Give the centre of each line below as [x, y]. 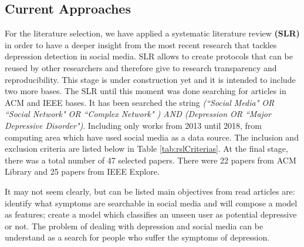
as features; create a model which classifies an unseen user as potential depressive [151, 214]
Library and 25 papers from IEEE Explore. [82, 171]
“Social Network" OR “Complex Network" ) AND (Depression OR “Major [138, 114]
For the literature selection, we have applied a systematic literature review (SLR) [152, 33]
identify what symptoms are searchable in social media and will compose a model [151, 203]
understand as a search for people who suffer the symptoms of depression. [137, 237]
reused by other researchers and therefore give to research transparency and [141, 67]
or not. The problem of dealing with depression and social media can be [134, 226]
